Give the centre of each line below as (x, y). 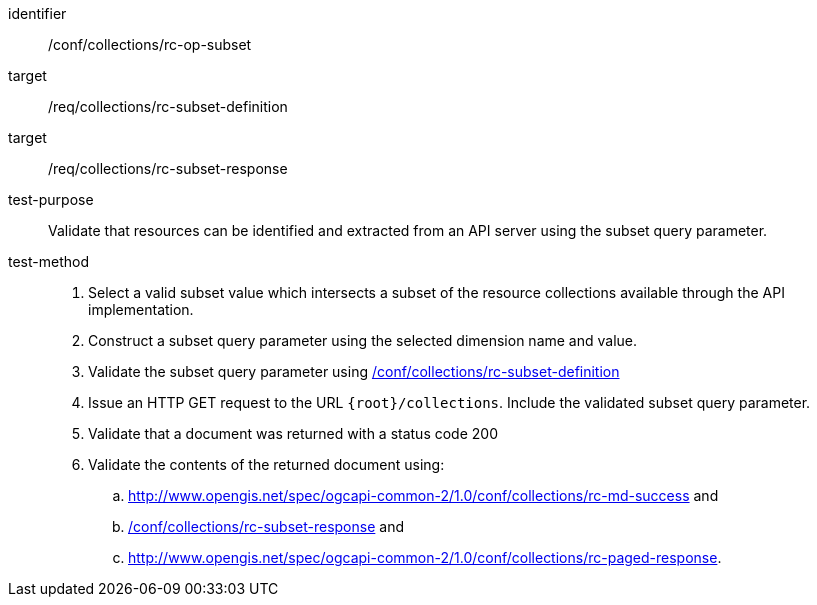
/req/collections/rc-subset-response (168, 168)
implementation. (141, 309)
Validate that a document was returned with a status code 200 (293, 433)
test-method (48, 261)
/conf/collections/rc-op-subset (150, 44)
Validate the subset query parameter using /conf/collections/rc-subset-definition (354, 371)
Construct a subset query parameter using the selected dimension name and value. (363, 340)
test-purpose (51, 199)
